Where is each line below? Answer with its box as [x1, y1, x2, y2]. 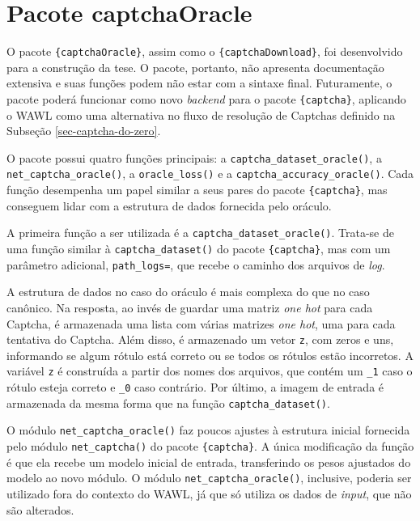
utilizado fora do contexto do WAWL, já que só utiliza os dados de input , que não [6, 485, 412, 502]
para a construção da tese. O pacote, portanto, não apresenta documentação [6, 58, 384, 75]
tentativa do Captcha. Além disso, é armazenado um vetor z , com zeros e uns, [6, 331, 394, 348]
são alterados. [6, 501, 74, 518]
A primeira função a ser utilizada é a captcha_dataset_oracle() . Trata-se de [6, 224, 394, 241]
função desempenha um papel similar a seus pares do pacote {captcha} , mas [6, 181, 388, 198]
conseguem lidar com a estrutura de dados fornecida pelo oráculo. [6, 197, 332, 214]
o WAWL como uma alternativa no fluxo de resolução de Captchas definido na [6, 106, 396, 123]
